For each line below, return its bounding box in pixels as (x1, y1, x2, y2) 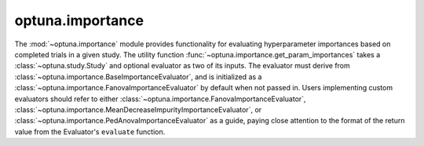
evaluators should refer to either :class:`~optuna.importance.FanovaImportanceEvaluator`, (14, 94, 306, 104)
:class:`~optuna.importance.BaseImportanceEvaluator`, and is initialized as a (14, 71, 262, 82)
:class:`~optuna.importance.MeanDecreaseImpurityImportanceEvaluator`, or (14, 104, 262, 114)
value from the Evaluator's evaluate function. (14, 126, 166, 137)
